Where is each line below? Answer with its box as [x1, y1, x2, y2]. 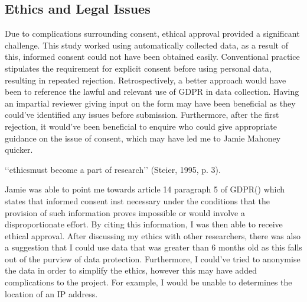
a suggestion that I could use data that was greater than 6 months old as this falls [5, 241, 302, 253]
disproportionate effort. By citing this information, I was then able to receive [5, 218, 283, 230]
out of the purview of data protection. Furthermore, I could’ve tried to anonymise [5, 252, 301, 265]
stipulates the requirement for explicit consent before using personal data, [5, 62, 272, 74]
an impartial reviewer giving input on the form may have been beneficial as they [5, 97, 296, 109]
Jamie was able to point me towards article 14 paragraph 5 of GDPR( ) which [5, 183, 285, 195]
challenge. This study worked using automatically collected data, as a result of [5, 38, 288, 51]
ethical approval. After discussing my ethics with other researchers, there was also [5, 229, 301, 242]
